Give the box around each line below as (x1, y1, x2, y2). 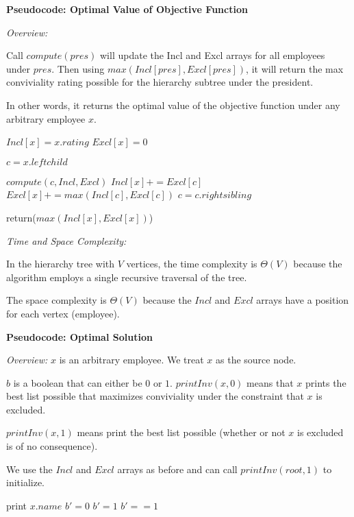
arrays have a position (256, 293, 349, 307)
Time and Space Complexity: (6, 233, 127, 248)
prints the (305, 375, 346, 389)
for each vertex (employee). (6, 306, 120, 320)
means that (246, 375, 294, 389)
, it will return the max (246, 61, 344, 75)
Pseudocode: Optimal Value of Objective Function (6, 2, 248, 16)
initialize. (6, 475, 45, 490)
